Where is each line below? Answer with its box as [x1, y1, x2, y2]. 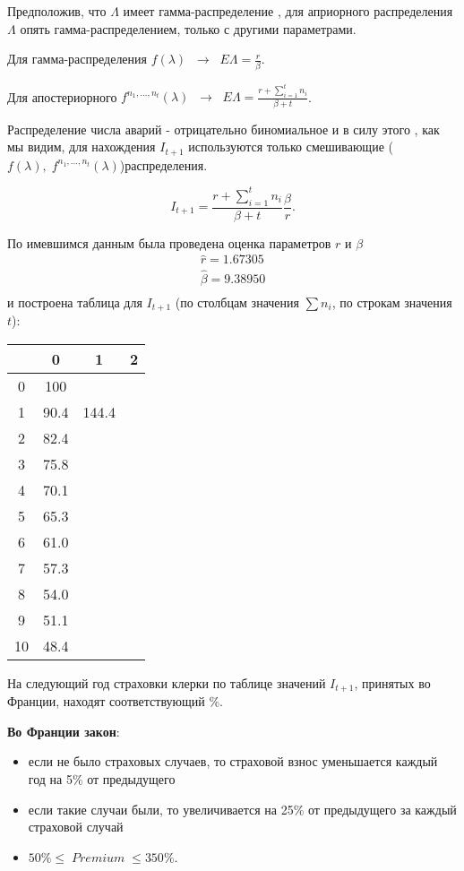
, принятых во [354, 673, 431, 692]
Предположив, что [7, 2, 107, 20]
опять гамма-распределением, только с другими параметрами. [20, 19, 357, 38]
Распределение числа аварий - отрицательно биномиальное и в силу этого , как [7, 119, 440, 138]
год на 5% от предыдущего [28, 770, 176, 789]
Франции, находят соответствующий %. [7, 692, 223, 711]
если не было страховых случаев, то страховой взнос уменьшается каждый [28, 752, 438, 771]
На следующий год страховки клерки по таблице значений [7, 673, 326, 692]
